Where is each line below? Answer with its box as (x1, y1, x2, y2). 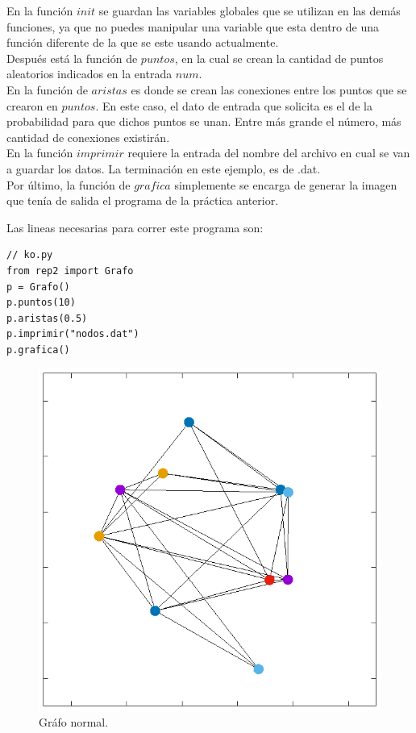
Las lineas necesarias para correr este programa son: (6, 219, 264, 235)
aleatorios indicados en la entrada (6, 65, 173, 82)
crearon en (6, 97, 58, 114)
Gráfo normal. (39, 714, 109, 731)
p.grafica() (6, 344, 70, 356)
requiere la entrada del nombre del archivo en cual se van (127, 144, 410, 161)
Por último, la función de (6, 176, 131, 193)
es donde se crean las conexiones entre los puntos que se (131, 81, 407, 98)
